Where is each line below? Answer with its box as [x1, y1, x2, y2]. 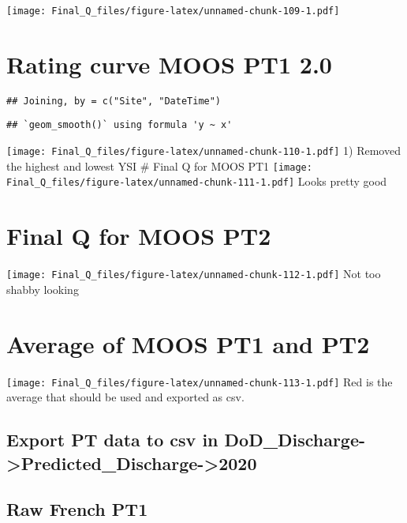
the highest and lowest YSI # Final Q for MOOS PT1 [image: [6, 157, 312, 174]
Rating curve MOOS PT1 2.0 [6, 47, 332, 80]
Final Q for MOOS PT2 [6, 220, 271, 252]
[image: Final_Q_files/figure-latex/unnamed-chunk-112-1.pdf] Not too [6, 265, 381, 282]
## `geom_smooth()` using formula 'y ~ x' [6, 119, 233, 131]
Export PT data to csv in [6, 427, 218, 452]
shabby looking [6, 280, 79, 297]
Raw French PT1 [6, 497, 148, 521]
